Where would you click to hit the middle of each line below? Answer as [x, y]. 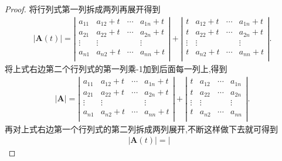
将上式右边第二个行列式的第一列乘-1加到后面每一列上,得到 [116, 69]
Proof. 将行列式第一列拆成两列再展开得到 [83, 9]
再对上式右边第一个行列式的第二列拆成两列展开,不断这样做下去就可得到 [141, 129]
